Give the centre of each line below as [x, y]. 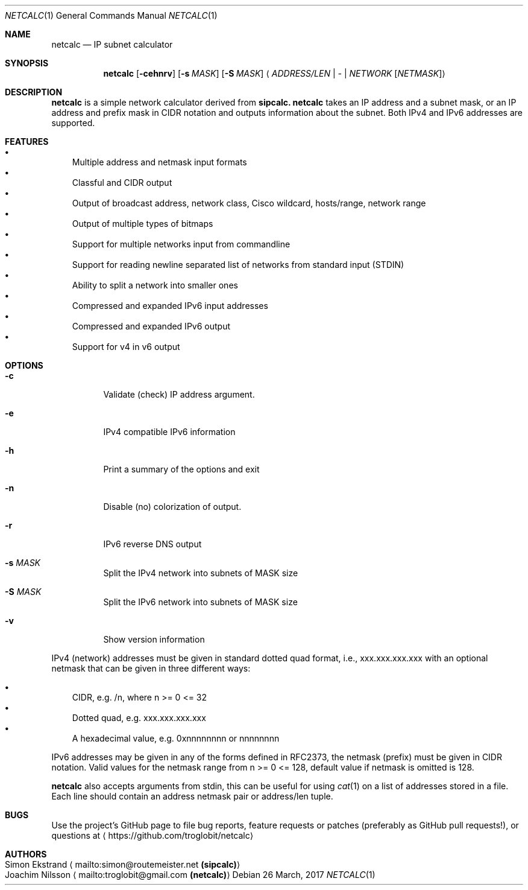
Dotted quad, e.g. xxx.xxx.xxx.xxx [139, 718]
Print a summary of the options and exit [181, 469]
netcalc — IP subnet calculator [112, 44]
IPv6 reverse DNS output [152, 544]
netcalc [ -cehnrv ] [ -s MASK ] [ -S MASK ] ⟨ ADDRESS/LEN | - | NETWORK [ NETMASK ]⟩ [274, 73]
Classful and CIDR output [122, 183]
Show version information [154, 639]
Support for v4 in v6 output [126, 347]
